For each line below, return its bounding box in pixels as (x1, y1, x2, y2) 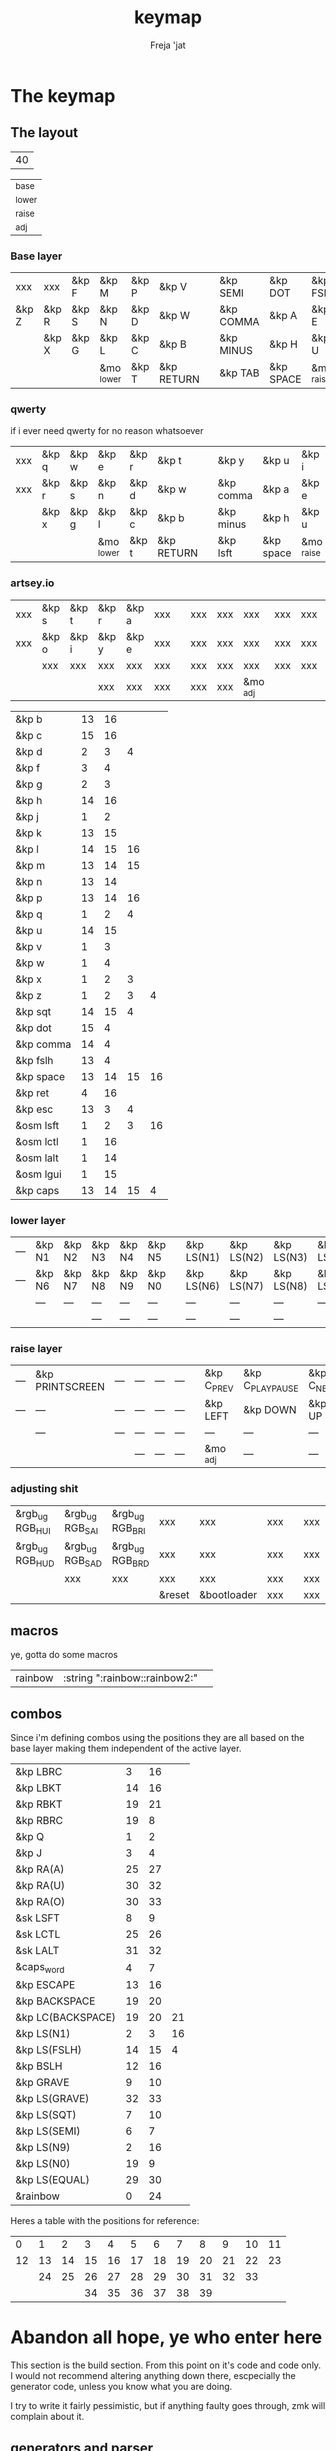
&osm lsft (15, 1118, 60, 1132)
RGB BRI (111, 1521, 146, 1537)
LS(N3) (273, 1250, 308, 1264)
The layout (10, 124, 79, 141)
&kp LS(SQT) (15, 2108, 77, 2122)
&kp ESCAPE (15, 1978, 76, 1992)
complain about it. (10, 2411, 85, 2423)
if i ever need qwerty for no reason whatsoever (10, 425, 204, 437)
